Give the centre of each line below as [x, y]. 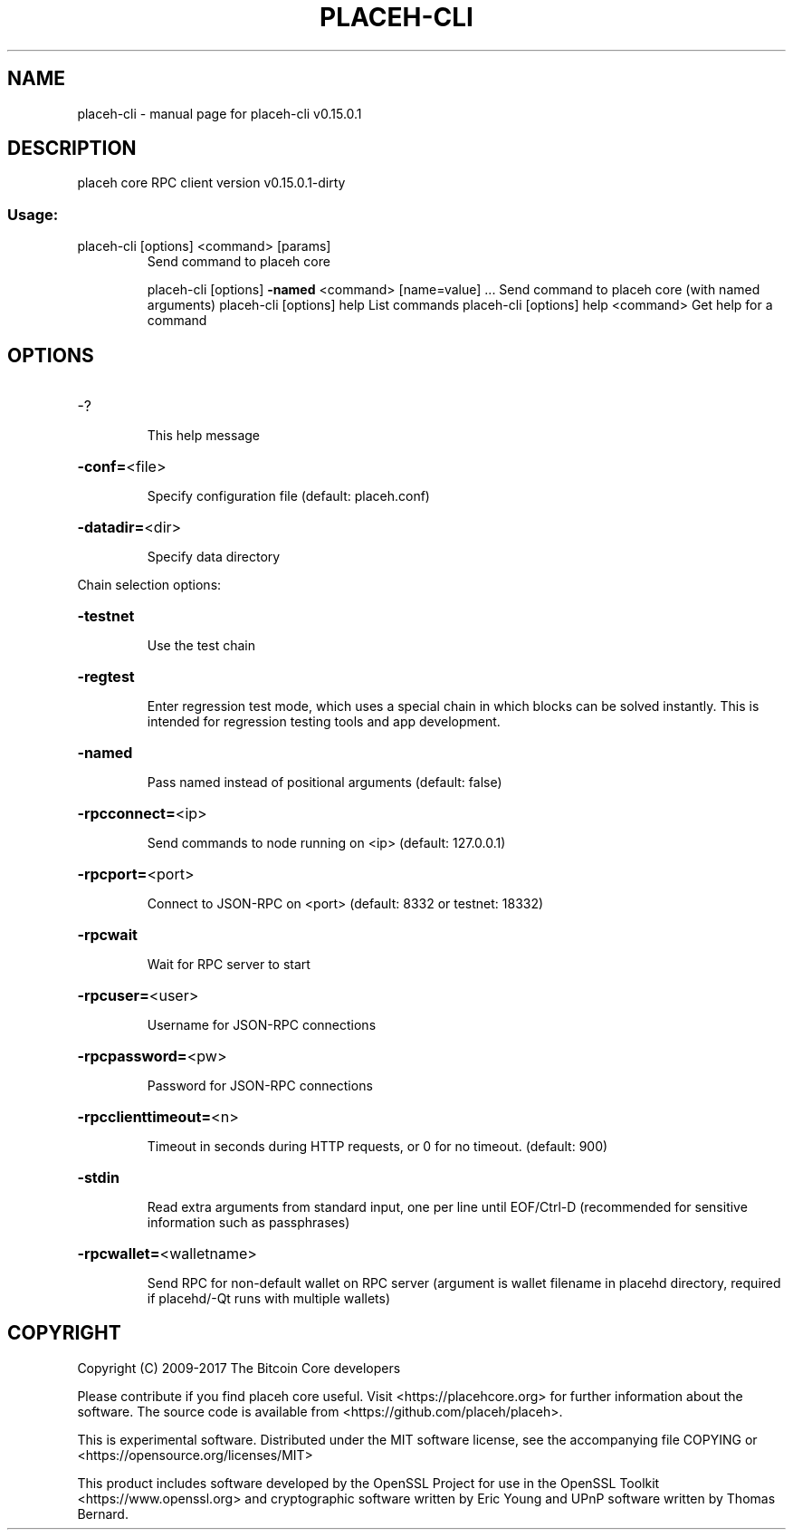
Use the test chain [201, 646]
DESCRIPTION [72, 149]
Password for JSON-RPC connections [260, 1086]
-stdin [98, 1178]
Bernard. [103, 1513]
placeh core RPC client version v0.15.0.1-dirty [211, 183]
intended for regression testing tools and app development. [324, 722]
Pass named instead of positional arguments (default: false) [325, 783]
